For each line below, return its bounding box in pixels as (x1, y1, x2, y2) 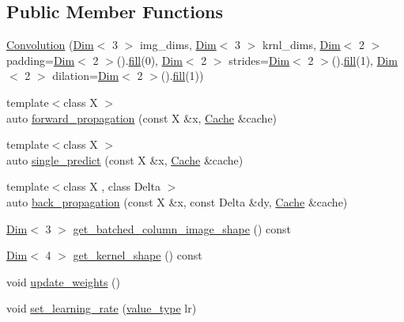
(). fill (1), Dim (331, 51, 398, 68)
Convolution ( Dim (6, 36, 94, 53)
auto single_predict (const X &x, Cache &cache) (6, 151, 244, 168)
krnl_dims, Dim (262, 36, 341, 53)
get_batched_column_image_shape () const (73, 220, 292, 237)
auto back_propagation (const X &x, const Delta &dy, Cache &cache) (6, 193, 348, 210)
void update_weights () (6, 273, 120, 290)
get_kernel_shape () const (73, 247, 202, 263)
